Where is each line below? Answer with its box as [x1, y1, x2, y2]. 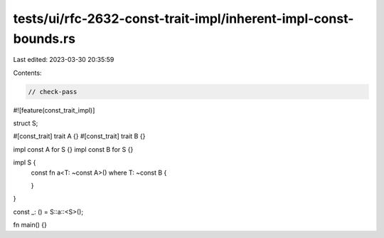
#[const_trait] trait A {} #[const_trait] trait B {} [13, 132, 146, 140]
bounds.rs [13, 31, 76, 46]
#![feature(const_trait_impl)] [13, 105, 95, 114]
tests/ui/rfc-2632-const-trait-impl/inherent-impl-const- [13, 11, 354, 26]
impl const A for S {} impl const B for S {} [13, 145, 134, 153]
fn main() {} [13, 221, 48, 229]
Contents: [13, 68, 42, 77]
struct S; [13, 119, 38, 128]
